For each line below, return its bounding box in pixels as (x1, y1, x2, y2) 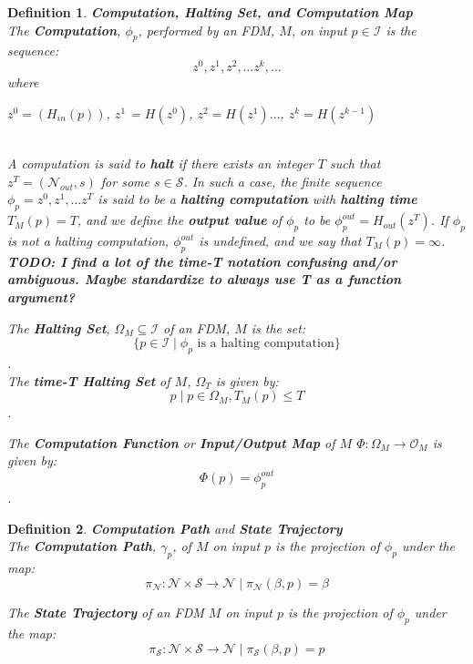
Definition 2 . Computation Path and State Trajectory (7, 518, 343, 537)
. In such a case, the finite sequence (183, 171, 382, 190)
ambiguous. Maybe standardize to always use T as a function (7, 270, 402, 289)
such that (329, 154, 381, 173)
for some (100, 171, 149, 190)
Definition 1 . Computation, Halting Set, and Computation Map (7, 3, 413, 21)
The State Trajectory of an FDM (7, 603, 204, 622)
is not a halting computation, (7, 231, 170, 250)
